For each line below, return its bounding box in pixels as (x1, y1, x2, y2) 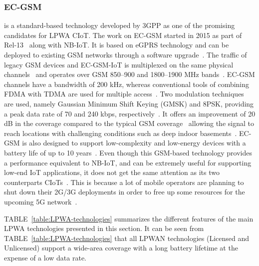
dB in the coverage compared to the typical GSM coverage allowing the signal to (4, 118, 254, 128)
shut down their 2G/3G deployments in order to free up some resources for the (4, 186, 245, 197)
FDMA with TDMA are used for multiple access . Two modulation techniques (4, 88, 244, 99)
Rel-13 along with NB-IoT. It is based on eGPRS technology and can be (4, 39, 229, 50)
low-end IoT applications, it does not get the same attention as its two (4, 167, 220, 177)
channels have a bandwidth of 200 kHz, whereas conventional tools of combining (4, 78, 250, 89)
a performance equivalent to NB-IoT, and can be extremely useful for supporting (4, 157, 252, 167)
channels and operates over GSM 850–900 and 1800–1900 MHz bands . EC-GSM (4, 69, 255, 79)
